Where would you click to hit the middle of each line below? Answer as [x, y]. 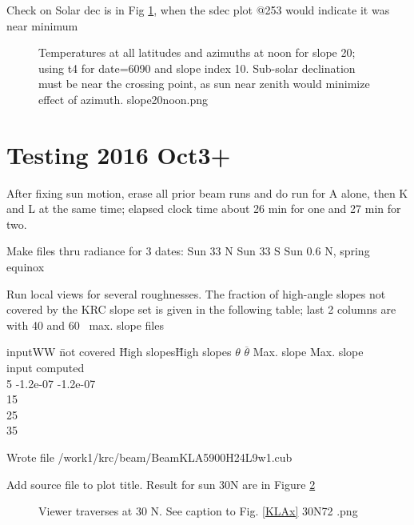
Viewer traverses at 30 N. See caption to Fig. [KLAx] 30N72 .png [198, 511]
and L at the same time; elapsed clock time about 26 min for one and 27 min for [204, 208]
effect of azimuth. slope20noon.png [123, 99]
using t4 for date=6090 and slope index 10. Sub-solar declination [197, 68]
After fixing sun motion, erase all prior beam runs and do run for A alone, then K [207, 192]
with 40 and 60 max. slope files [85, 325]
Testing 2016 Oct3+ [119, 154]
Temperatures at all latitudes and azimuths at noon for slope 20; [197, 52]
